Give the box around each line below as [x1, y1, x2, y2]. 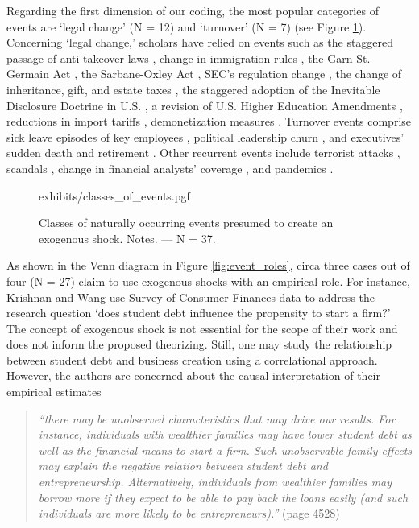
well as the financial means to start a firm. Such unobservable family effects [38, 441, 413, 458]
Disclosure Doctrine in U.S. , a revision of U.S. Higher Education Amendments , [6, 97, 403, 113]
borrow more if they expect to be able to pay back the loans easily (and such [38, 489, 409, 505]
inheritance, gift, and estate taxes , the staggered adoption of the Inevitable [6, 80, 380, 97]
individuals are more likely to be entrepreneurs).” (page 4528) [38, 505, 340, 522]
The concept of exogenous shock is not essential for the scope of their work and [6, 320, 398, 336]
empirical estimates [6, 383, 102, 400]
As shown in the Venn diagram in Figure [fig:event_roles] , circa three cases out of [6, 257, 410, 274]
